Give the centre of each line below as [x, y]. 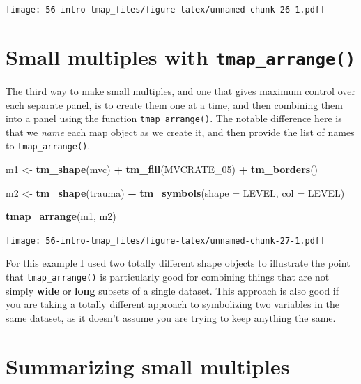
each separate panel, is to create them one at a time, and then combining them [174, 104]
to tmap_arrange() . [48, 146]
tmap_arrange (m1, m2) [61, 216]
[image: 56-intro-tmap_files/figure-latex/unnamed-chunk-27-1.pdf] [166, 241]
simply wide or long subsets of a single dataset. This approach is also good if [172, 290]
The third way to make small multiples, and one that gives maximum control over [180, 90]
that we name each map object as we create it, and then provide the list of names [180, 132]
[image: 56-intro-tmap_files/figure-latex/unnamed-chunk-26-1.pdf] [166, 10]
